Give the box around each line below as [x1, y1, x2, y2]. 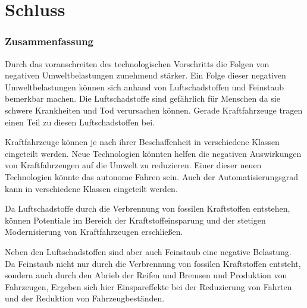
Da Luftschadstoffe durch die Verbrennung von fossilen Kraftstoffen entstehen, [5, 202, 290, 215]
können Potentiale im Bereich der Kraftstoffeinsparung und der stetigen [5, 213, 266, 226]
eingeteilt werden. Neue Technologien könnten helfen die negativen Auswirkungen [5, 147, 302, 159]
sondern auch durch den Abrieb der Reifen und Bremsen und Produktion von [5, 269, 287, 281]
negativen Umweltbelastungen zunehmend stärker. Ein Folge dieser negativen [5, 69, 286, 81]
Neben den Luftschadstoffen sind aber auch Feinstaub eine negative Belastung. [5, 245, 292, 257]
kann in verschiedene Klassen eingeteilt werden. [5, 182, 178, 194]
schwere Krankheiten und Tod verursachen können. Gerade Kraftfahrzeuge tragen [5, 103, 303, 116]
